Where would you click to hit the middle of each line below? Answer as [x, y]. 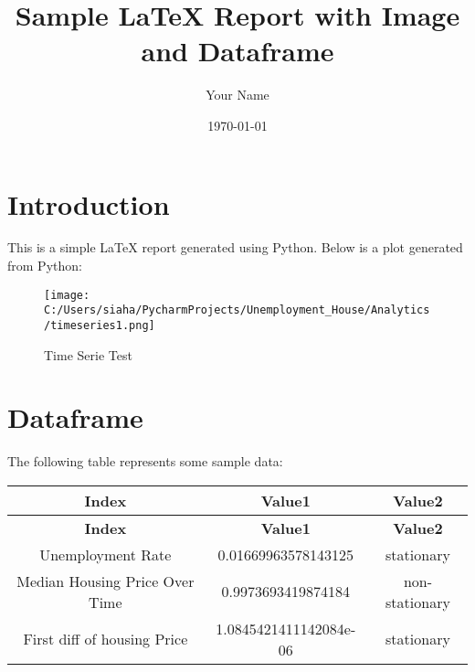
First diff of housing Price [106, 639]
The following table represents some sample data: [145, 461]
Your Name [237, 95]
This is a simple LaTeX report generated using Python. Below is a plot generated [235, 247]
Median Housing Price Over [106, 581]
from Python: [45, 266]
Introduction [89, 203]
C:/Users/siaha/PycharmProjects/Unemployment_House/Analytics [237, 310]
